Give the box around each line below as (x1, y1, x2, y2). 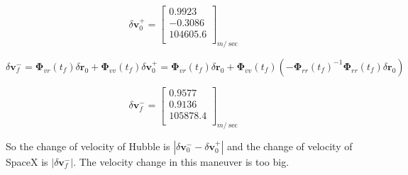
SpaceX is (6, 154, 48, 169)
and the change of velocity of (226, 138, 353, 153)
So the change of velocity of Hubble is (6, 138, 170, 153)
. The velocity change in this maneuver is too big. (73, 154, 290, 169)
